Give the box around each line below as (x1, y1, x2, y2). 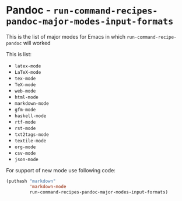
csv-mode (14, 150, 36, 156)
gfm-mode (14, 107, 36, 113)
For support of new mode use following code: (6, 166, 116, 173)
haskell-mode (14, 113, 47, 119)
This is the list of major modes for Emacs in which (6, 33, 125, 40)
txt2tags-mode (14, 131, 49, 138)
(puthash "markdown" (6, 178, 57, 184)
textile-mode (14, 138, 47, 144)
